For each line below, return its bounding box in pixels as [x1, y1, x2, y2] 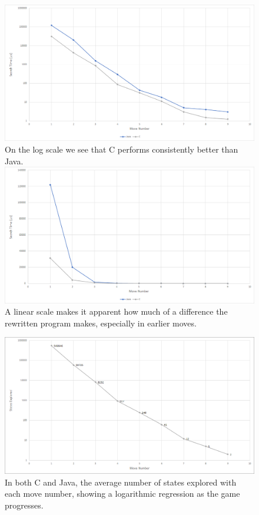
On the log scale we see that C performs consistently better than [5, 143, 238, 156]
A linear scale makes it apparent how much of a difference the [5, 305, 228, 318]
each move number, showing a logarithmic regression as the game [5, 487, 240, 500]
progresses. [5, 499, 44, 511]
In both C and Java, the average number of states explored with [5, 476, 237, 488]
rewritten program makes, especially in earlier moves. [5, 316, 197, 329]
